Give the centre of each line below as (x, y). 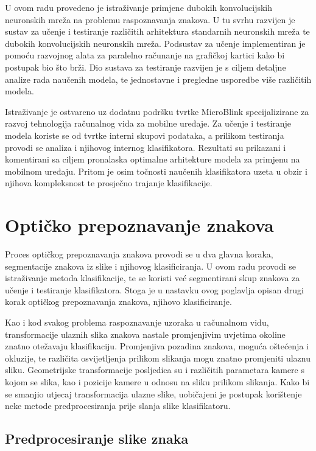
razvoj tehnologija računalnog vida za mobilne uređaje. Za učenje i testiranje (148, 123)
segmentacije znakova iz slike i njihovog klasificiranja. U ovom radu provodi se (150, 266)
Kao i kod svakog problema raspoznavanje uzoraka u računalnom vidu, (137, 322)
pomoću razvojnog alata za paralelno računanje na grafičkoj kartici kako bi (145, 55)
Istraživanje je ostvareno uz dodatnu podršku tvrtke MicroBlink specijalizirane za (157, 111)
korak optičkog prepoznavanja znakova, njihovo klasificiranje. (118, 302)
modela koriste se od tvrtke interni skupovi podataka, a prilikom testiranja (145, 135)
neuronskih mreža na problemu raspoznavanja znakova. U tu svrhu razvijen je (150, 19)
